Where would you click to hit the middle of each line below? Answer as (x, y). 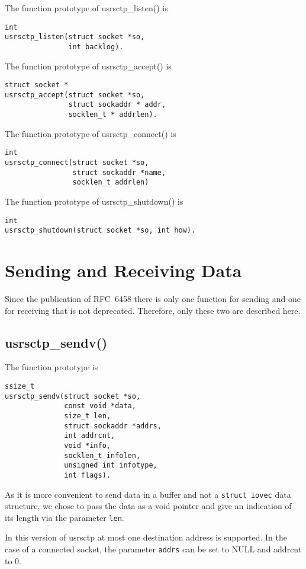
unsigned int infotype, (111, 465)
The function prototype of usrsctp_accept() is (88, 66)
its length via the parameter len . (65, 517)
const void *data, (100, 406)
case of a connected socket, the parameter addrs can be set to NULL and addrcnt (153, 549)
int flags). (87, 475)
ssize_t (20, 387)
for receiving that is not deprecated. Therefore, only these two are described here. (153, 310)
